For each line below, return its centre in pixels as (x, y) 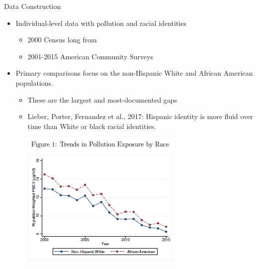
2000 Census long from (62, 40)
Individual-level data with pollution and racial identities (101, 23)
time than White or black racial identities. (92, 126)
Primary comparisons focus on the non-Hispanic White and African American (134, 73)
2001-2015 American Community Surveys (90, 56)
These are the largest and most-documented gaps (102, 99)
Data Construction (33, 6)
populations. (34, 82)
